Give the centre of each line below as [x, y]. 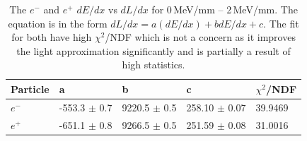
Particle [30, 88]
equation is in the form [58, 23]
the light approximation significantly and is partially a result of [153, 50]
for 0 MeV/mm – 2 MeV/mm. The [225, 9]
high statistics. [153, 65]
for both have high [52, 37]
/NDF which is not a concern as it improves [200, 37]
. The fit [281, 23]
